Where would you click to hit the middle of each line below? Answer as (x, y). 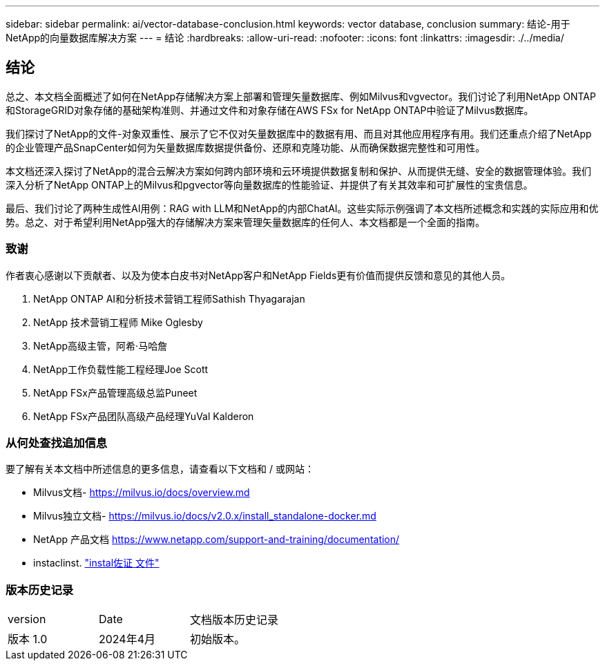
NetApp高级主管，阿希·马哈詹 (100, 345)
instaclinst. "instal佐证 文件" (96, 563)
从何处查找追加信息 (57, 443)
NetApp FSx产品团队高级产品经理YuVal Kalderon (144, 416)
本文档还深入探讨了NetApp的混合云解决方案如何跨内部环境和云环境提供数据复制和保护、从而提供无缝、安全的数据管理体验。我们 (299, 171)
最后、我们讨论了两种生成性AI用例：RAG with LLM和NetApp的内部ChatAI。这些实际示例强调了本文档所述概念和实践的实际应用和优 (302, 208)
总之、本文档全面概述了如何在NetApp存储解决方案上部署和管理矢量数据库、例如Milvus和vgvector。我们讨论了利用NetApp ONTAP (301, 96)
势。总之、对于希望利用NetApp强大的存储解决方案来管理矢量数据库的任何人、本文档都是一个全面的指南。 (246, 222)
